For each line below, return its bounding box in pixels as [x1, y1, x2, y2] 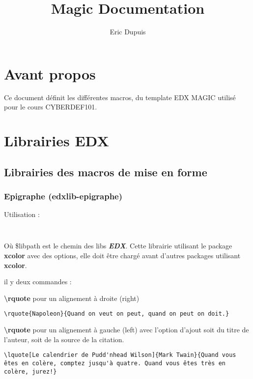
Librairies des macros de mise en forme [4, 164, 207, 179]
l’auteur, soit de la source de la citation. [4, 334, 124, 344]
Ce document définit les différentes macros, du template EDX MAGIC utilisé [4, 92, 236, 102]
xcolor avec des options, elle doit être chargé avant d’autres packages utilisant [4, 250, 241, 261]
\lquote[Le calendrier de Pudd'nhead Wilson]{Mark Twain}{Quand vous [4, 352, 236, 359]
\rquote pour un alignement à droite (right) [4, 293, 140, 303]
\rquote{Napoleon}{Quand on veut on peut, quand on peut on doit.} [4, 310, 229, 318]
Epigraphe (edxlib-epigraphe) [4, 189, 123, 202]
